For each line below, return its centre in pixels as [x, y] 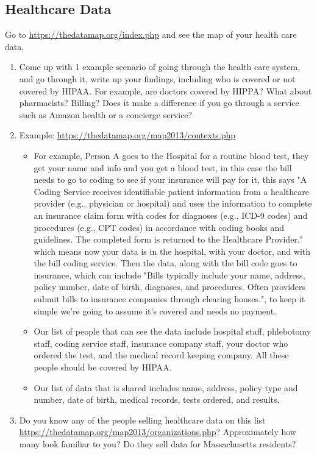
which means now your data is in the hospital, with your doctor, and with [172, 251]
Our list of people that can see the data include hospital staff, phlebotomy [173, 331]
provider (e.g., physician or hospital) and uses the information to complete [173, 203]
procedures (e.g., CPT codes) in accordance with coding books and [159, 227]
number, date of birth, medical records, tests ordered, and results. [157, 399]
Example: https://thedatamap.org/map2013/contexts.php [127, 135]
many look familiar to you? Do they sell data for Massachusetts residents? [158, 444]
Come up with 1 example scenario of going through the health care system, [160, 67]
